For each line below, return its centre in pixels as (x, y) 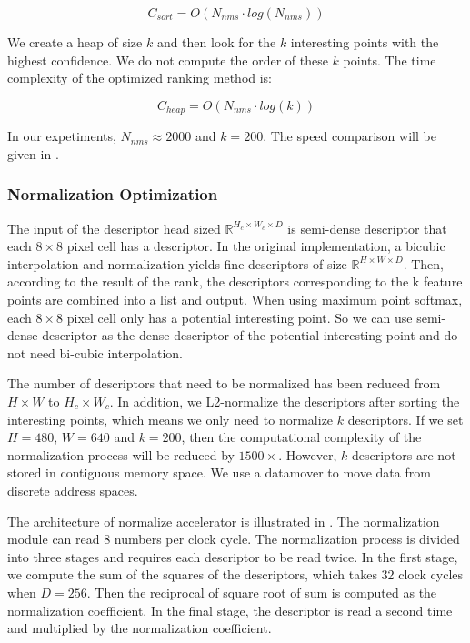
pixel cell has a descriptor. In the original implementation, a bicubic (256, 246)
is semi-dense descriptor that (367, 228)
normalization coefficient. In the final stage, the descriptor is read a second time (230, 610)
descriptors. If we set (405, 419)
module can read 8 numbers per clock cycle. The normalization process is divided (234, 539)
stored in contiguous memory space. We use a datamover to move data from (219, 472)
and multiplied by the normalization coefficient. (140, 628)
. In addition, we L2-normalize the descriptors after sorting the (285, 401)
